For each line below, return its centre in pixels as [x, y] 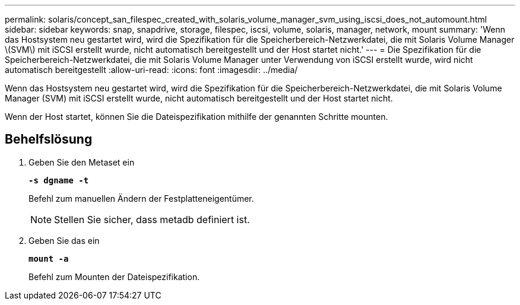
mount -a [49, 258]
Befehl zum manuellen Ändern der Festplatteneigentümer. [141, 198]
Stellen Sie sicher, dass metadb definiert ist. [152, 219]
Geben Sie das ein [64, 240]
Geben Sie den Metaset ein [82, 162]
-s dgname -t [59, 180]
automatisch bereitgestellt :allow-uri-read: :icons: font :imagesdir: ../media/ [151, 70]
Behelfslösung [49, 139]
